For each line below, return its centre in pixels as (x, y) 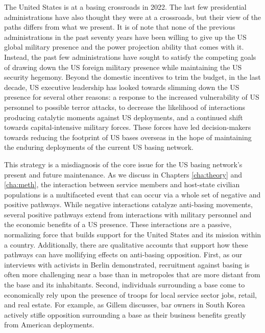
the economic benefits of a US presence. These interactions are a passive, (118, 224)
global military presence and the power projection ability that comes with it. (124, 47)
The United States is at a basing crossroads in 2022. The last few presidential (125, 7)
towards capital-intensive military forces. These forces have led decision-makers (128, 127)
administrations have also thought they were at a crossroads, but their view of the (133, 17)
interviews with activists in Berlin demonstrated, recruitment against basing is (127, 264)
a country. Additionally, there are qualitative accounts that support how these (126, 244)
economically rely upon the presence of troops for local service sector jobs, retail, (130, 294)
